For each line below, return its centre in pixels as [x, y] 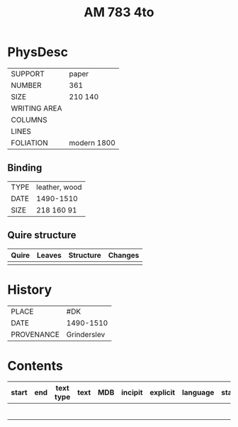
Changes [124, 255]
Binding [25, 168]
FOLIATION [29, 142]
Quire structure [42, 235]
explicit [163, 392]
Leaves [49, 255]
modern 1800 [92, 142]
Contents [35, 366]
